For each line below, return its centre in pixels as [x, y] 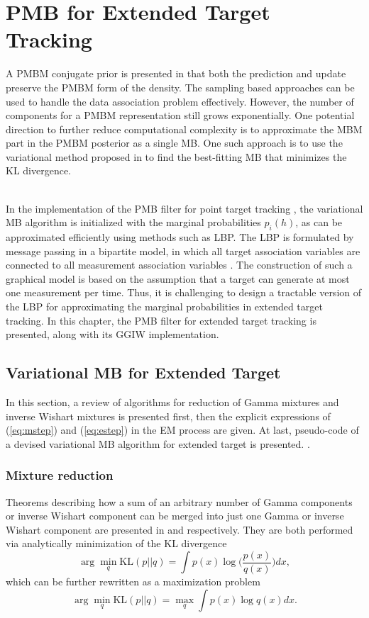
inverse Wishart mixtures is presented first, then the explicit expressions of [168, 416]
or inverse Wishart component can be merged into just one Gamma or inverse [175, 516]
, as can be [319, 222]
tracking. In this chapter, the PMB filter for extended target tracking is [161, 320]
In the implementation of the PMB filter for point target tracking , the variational [184, 208]
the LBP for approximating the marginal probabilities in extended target [164, 307]
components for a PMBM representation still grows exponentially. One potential [180, 115]
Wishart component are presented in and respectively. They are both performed [180, 529]
